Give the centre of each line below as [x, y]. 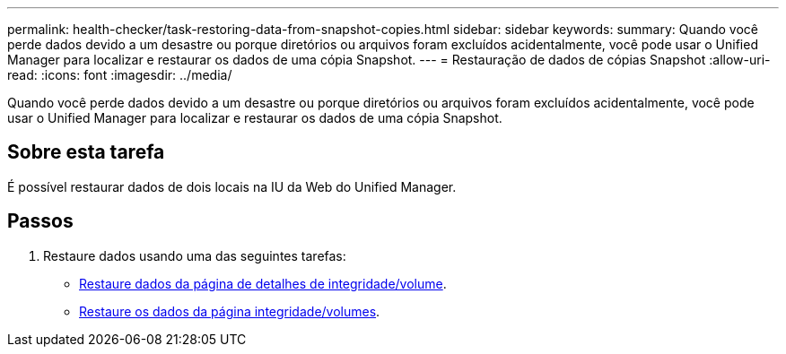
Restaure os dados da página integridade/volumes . [230, 311]
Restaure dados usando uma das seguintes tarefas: [195, 255]
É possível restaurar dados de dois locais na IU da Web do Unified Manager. [232, 186]
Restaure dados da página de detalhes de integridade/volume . [263, 283]
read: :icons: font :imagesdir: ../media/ [120, 75]
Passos [40, 221]
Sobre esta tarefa [86, 152]
